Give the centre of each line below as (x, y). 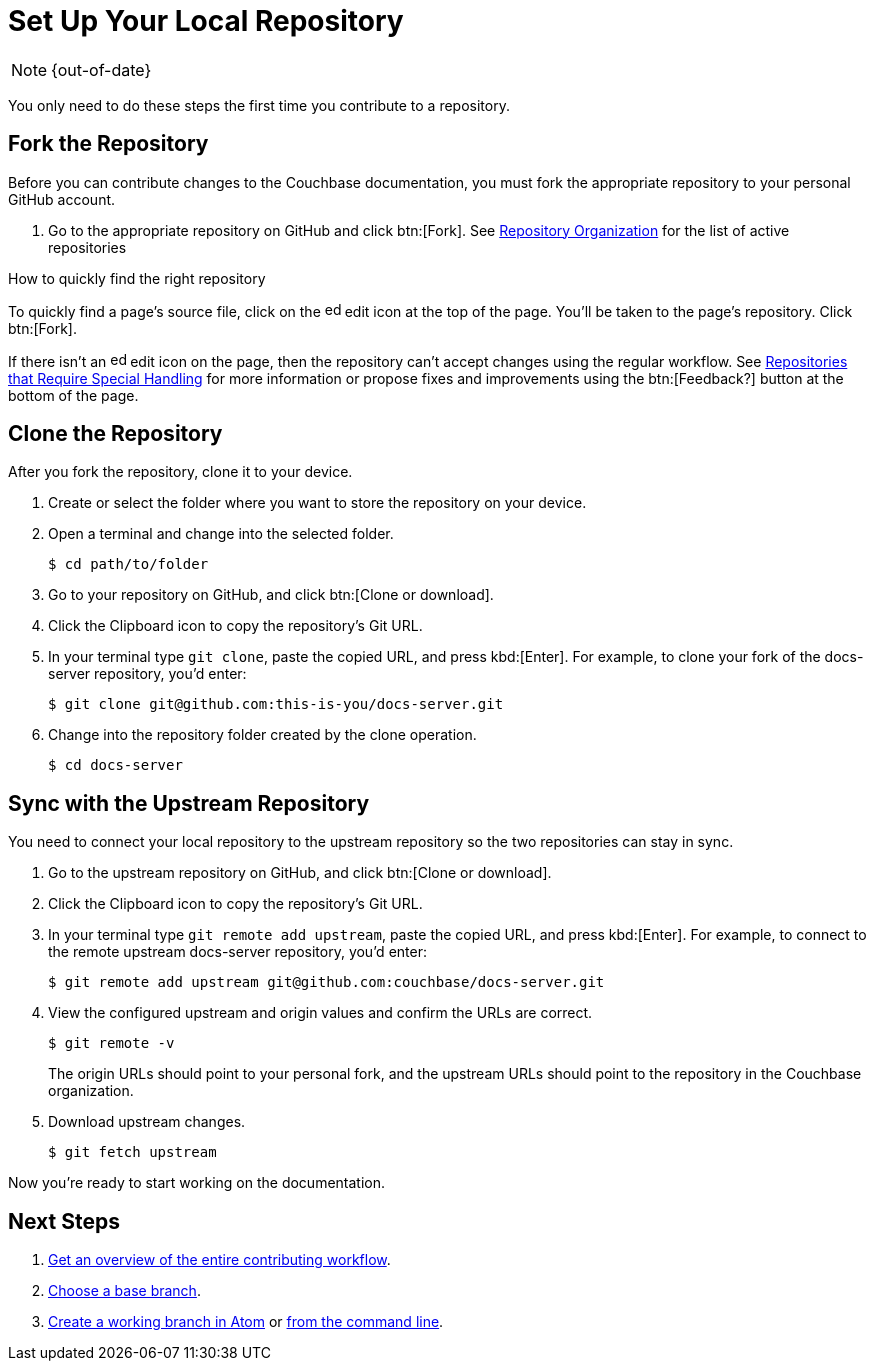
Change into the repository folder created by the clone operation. (262, 735)
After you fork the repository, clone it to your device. (180, 472)
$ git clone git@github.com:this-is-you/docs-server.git (276, 704)
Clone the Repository (115, 434)
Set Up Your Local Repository (206, 21)
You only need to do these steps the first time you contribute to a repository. (259, 105)
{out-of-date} (101, 69)
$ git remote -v (111, 1043)
